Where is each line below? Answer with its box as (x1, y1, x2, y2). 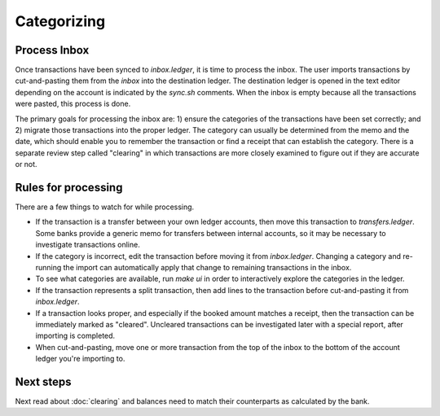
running (35, 263, 62, 273)
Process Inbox (15, 43, 90, 57)
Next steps (15, 374, 72, 388)
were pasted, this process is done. (15, 99, 131, 109)
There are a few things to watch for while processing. (15, 202, 195, 212)
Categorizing (15, 12, 106, 30)
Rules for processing (15, 181, 123, 195)
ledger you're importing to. (35, 354, 125, 364)
